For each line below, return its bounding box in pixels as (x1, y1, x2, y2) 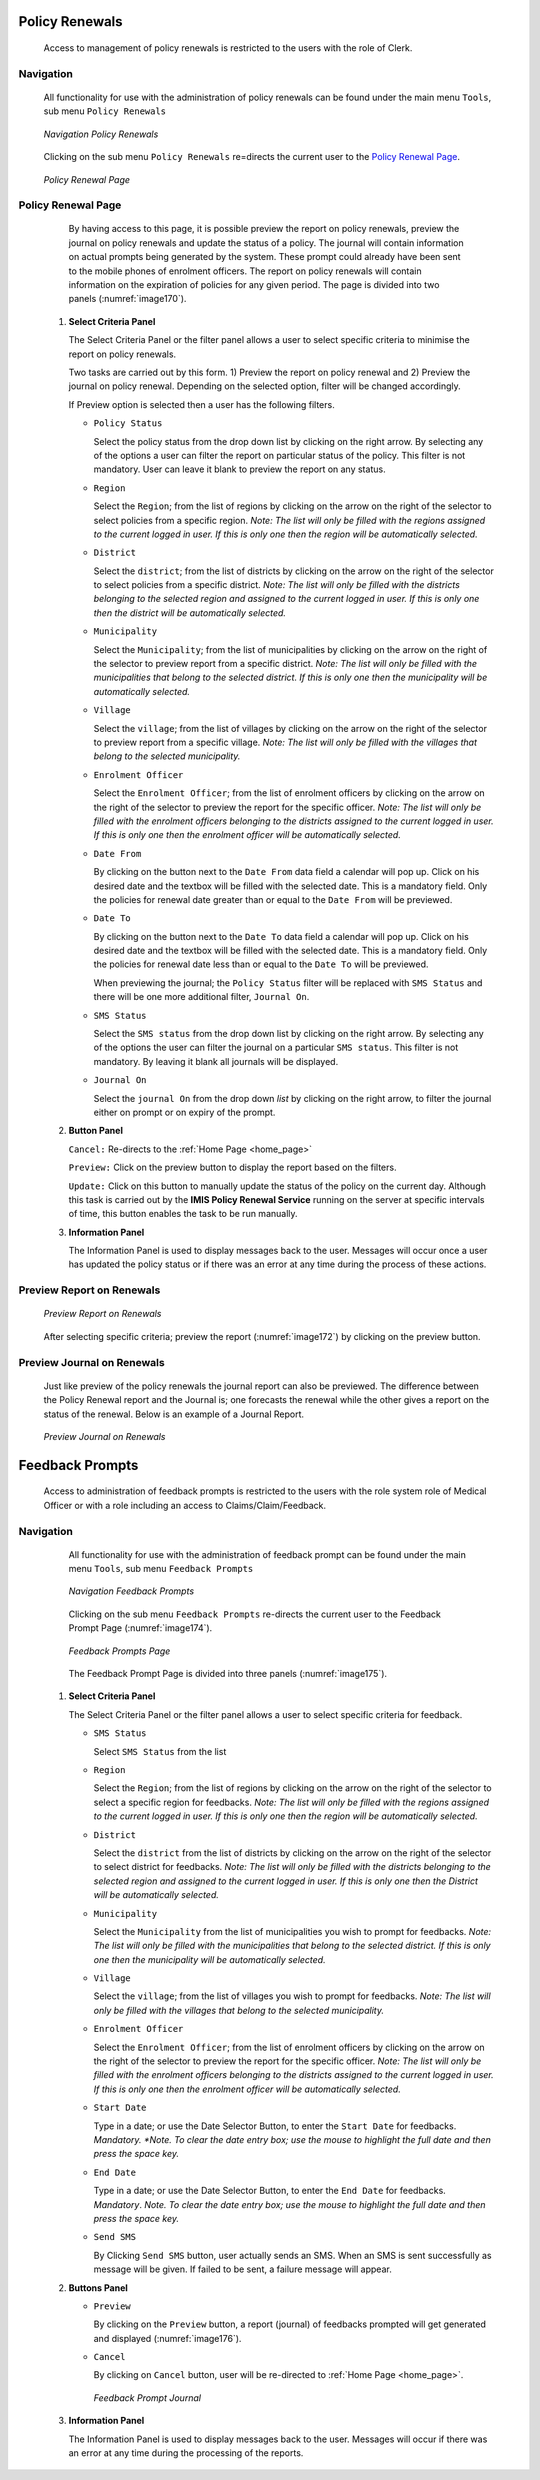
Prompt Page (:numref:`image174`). (68, 1622, 213, 1634)
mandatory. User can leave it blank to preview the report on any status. (93, 463, 386, 475)
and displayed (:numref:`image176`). (93, 2332, 242, 2344)
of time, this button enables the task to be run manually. (68, 1208, 299, 1220)
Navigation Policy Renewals (43, 128, 159, 140)
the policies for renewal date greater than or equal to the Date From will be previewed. (93, 893, 453, 905)
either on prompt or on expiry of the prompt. (93, 1106, 276, 1118)
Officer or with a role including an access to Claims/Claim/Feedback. (43, 1499, 327, 1511)
